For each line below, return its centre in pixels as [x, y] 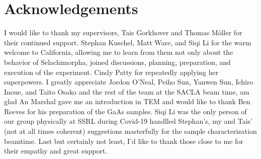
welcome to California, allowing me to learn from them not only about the [119, 52]
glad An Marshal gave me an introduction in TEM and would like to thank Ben [127, 101]
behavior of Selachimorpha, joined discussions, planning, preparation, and [117, 62]
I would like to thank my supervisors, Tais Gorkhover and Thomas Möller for [123, 32]
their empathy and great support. [56, 151]
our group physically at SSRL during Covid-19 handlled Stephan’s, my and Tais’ [128, 121]
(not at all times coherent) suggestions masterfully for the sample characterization [130, 131]
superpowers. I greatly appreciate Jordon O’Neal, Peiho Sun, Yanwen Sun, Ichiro [129, 82]
